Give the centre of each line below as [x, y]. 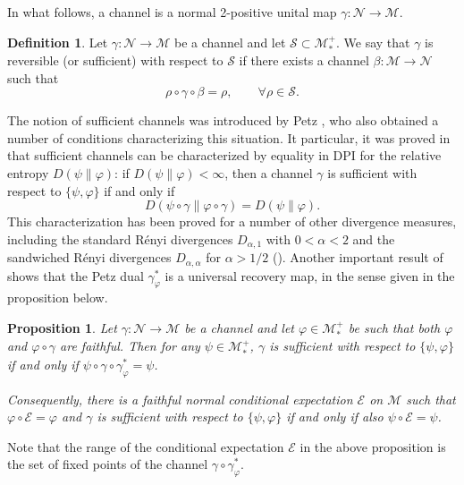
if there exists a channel [304, 60]
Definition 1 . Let [58, 42]
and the [374, 238]
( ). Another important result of [358, 257]
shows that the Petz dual [76, 275]
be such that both [394, 328]
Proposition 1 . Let [62, 328]
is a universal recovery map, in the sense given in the [310, 275]
